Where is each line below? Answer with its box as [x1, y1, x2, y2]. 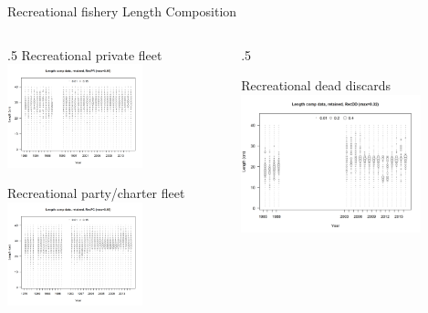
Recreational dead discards [241, 76, 391, 95]
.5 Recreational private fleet [7, 45, 162, 64]
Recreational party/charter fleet [7, 183, 185, 203]
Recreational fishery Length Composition [7, 2, 237, 20]
